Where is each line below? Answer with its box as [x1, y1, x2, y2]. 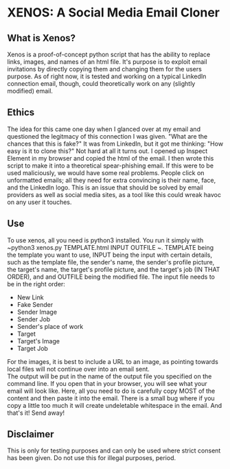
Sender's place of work [16, 322, 84, 330]
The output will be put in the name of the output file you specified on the [7, 372, 212, 380]
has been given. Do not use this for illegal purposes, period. [7, 454, 176, 462]
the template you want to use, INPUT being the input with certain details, [7, 251, 213, 259]
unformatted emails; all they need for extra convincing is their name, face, [7, 176, 216, 184]
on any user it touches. [7, 198, 72, 206]
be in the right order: [7, 279, 65, 288]
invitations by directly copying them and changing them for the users [7, 65, 203, 73]
